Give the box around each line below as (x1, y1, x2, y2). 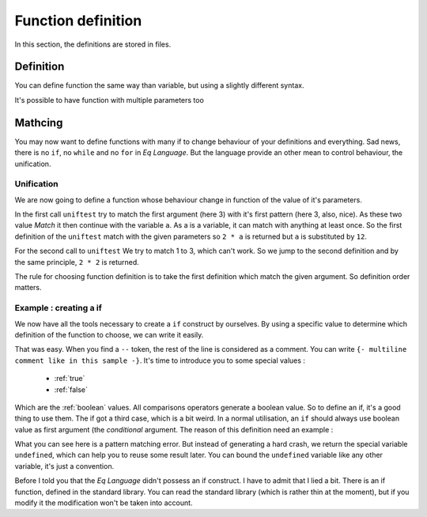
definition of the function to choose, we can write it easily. (14, 330, 204, 339)
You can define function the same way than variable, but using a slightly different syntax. (14, 81, 304, 90)
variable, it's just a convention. (14, 461, 115, 470)
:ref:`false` (54, 384, 89, 394)
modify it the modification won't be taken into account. (14, 498, 193, 508)
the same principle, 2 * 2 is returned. (14, 257, 140, 266)
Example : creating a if (14, 303, 102, 314)
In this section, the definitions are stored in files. (14, 40, 172, 49)
